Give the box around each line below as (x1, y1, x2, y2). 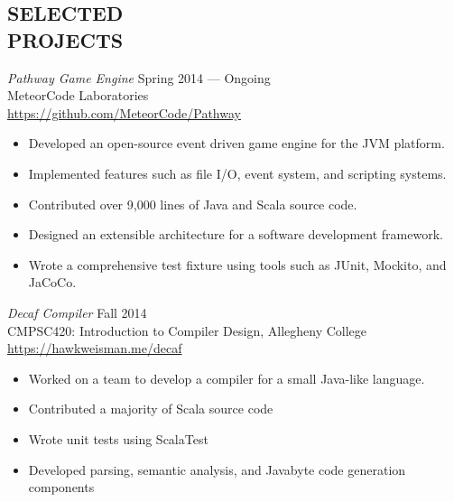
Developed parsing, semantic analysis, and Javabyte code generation (28, 460, 406, 479)
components (28, 478, 95, 497)
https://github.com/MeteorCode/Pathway (7, 103, 241, 122)
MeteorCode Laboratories (7, 86, 149, 105)
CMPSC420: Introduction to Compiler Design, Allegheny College (7, 321, 367, 339)
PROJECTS (7, 25, 124, 53)
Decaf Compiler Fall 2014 (7, 302, 147, 321)
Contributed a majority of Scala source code (28, 399, 273, 418)
